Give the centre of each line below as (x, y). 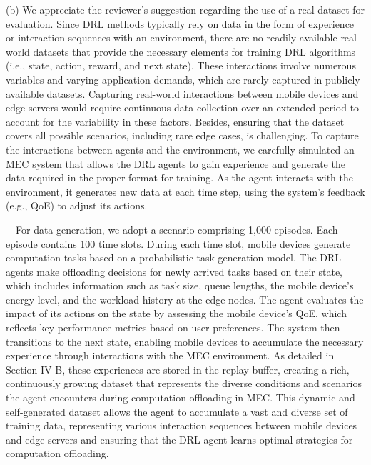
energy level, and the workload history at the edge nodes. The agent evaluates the (185, 299)
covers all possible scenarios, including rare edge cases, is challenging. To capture (182, 135)
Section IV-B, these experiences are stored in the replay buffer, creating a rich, (178, 369)
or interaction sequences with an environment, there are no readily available (172, 37)
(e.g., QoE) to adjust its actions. (77, 205)
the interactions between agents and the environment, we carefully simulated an (180, 149)
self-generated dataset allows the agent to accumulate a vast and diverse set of (177, 411)
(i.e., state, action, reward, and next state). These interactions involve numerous (181, 65)
